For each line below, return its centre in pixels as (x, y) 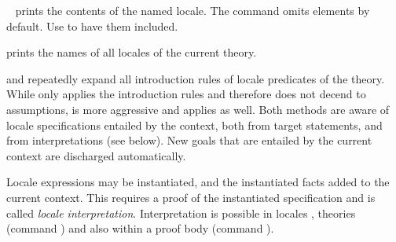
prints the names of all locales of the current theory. (132, 52)
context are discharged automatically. (96, 155)
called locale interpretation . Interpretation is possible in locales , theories (181, 213)
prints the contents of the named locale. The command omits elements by (192, 10)
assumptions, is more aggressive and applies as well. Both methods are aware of (198, 109)
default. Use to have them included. (92, 26)
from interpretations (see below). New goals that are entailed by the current (189, 140)
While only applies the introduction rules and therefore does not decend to (186, 94)
